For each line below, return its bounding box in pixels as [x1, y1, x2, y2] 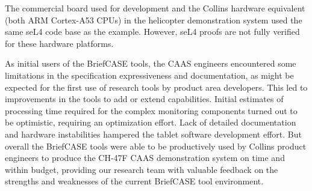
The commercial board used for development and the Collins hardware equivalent [5, 2, 305, 14]
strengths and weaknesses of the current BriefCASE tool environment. [5, 175, 264, 187]
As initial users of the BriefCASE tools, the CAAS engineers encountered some [5, 57, 296, 70]
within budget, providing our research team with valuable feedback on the [5, 163, 278, 175]
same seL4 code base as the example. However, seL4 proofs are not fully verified [5, 25, 300, 38]
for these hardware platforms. [5, 37, 114, 49]
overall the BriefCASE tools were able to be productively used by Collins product [5, 139, 307, 152]
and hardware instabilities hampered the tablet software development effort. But [5, 127, 302, 140]
